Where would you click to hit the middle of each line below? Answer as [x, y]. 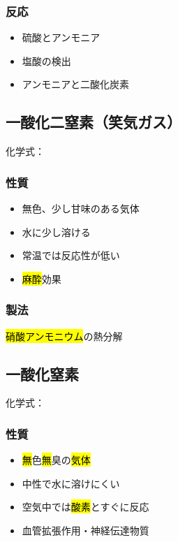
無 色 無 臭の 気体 [56, 460]
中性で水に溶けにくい [71, 483]
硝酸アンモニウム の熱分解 [64, 336]
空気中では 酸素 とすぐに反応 [86, 507]
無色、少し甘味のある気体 [81, 208]
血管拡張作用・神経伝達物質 [86, 530]
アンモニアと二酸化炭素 [75, 84]
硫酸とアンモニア [61, 37]
